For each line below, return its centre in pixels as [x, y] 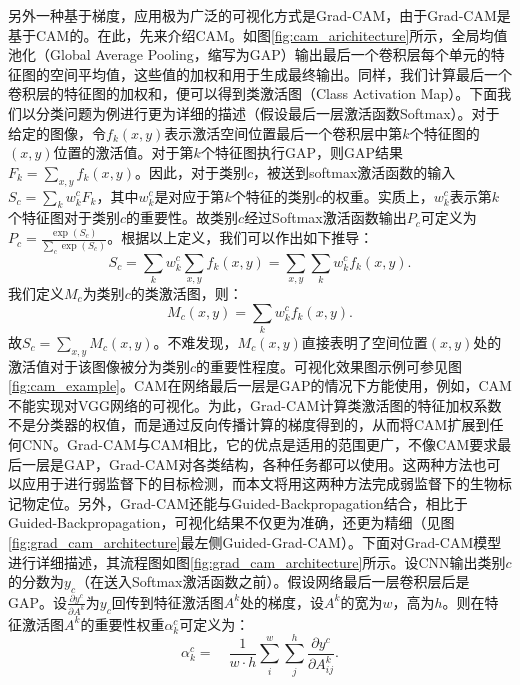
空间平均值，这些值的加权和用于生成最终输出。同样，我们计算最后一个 [280, 73]
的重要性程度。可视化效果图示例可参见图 [329, 365]
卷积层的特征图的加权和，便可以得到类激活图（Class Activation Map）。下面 [253, 93]
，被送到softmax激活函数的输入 [354, 171]
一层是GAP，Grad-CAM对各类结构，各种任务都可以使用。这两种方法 [247, 463]
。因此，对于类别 [190, 171]
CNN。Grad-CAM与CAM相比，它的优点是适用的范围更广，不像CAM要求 [259, 444]
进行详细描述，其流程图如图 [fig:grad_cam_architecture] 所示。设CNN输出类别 [257, 561]
